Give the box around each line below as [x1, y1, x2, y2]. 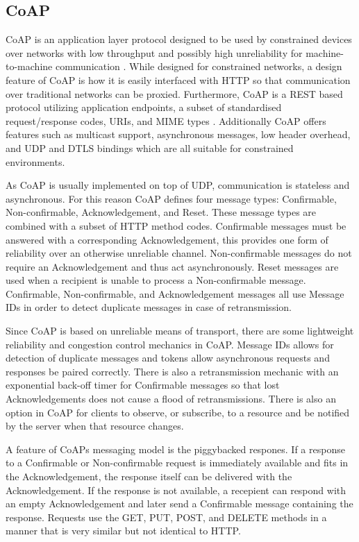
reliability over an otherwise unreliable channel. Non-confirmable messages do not [6, 246, 352, 260]
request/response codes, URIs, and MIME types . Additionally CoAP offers [6, 113, 326, 128]
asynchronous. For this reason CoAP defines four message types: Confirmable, [6, 191, 337, 205]
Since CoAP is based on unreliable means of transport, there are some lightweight [6, 323, 354, 338]
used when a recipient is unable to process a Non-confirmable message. [6, 273, 306, 287]
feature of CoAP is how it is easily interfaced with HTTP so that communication [6, 72, 351, 87]
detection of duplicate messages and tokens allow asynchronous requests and [6, 350, 330, 365]
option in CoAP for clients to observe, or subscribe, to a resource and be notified [6, 405, 350, 419]
